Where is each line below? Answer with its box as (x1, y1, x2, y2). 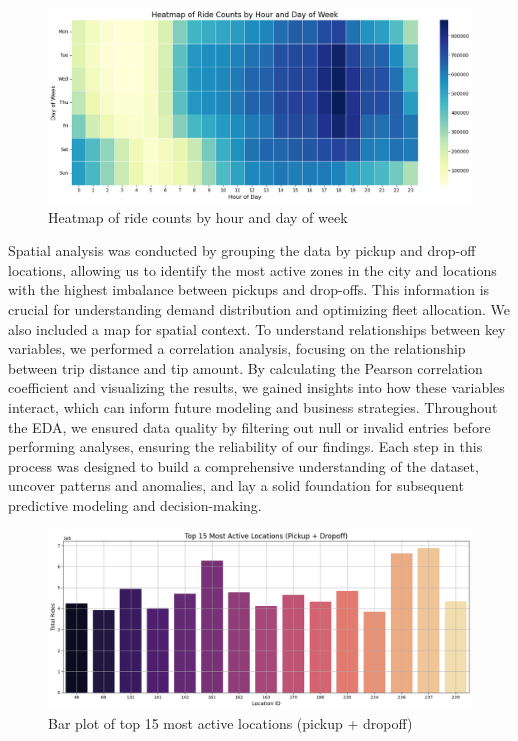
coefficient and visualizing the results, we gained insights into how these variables (8, 377, 505, 398)
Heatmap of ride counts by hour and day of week (48, 206, 348, 227)
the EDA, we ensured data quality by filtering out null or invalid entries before (8, 416, 491, 437)
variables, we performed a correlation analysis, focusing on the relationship (8, 338, 466, 359)
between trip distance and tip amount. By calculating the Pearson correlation (8, 357, 483, 378)
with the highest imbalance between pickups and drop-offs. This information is (8, 279, 490, 300)
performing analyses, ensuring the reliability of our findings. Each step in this (8, 436, 483, 457)
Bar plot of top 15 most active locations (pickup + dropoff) (48, 712, 413, 733)
